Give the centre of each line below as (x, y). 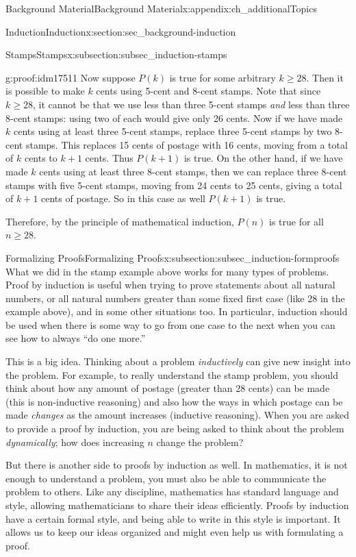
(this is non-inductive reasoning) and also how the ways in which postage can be (174, 401)
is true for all (296, 221)
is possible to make (45, 91)
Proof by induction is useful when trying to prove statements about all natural (170, 285)
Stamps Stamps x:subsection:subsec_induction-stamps (116, 54)
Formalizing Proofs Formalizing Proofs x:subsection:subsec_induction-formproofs (173, 257)
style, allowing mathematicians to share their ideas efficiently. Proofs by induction (177, 505)
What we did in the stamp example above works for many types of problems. (167, 271)
